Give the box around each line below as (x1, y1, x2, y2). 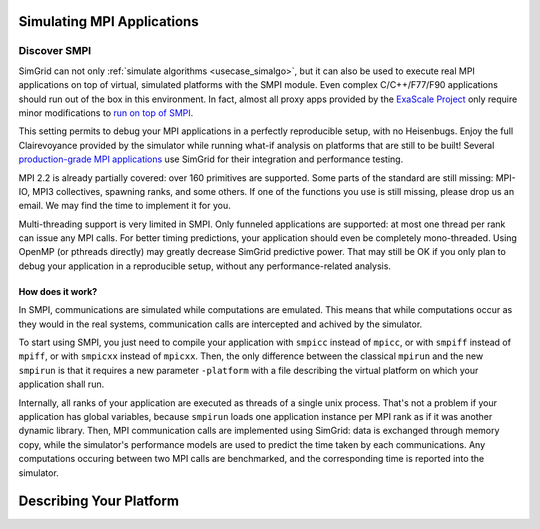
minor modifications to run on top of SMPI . (18, 106, 194, 119)
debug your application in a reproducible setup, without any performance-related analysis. (18, 260, 392, 272)
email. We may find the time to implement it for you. (18, 200, 231, 212)
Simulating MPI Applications (18, 13, 199, 30)
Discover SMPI (18, 44, 92, 58)
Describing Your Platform (18, 493, 180, 510)
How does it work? (18, 285, 98, 297)
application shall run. (18, 378, 105, 390)
